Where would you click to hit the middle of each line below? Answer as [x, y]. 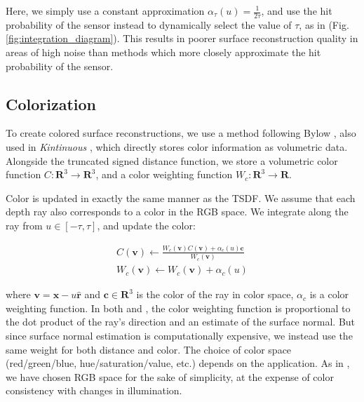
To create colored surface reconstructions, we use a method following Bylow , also [181, 133]
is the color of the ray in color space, [215, 294]
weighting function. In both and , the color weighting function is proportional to [178, 308]
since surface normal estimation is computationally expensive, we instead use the [179, 336]
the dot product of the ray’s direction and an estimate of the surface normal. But [181, 322]
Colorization [51, 103]
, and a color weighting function [164, 174]
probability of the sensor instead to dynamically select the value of [149, 24]
